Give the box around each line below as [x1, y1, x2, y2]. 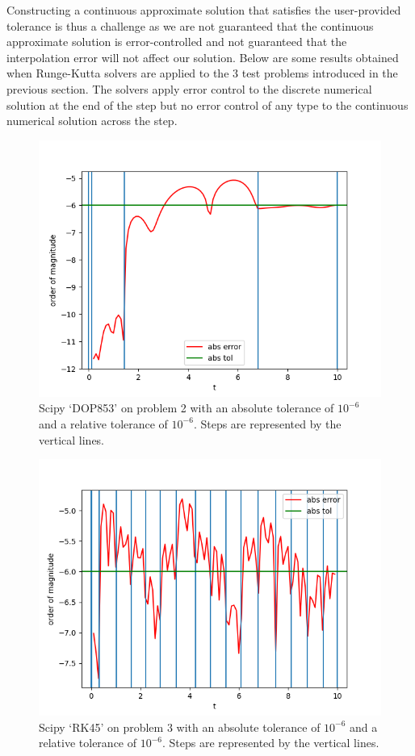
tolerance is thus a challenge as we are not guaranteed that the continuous [6, 17, 374, 34]
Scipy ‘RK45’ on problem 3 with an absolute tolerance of [39, 718, 321, 735]
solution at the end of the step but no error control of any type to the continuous [6, 96, 409, 113]
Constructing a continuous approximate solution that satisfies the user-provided [6, 2, 401, 18]
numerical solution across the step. [6, 112, 178, 129]
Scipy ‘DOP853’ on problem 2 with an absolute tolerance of [39, 399, 334, 416]
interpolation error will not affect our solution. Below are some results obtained [6, 48, 399, 65]
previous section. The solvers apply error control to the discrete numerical [6, 80, 372, 97]
